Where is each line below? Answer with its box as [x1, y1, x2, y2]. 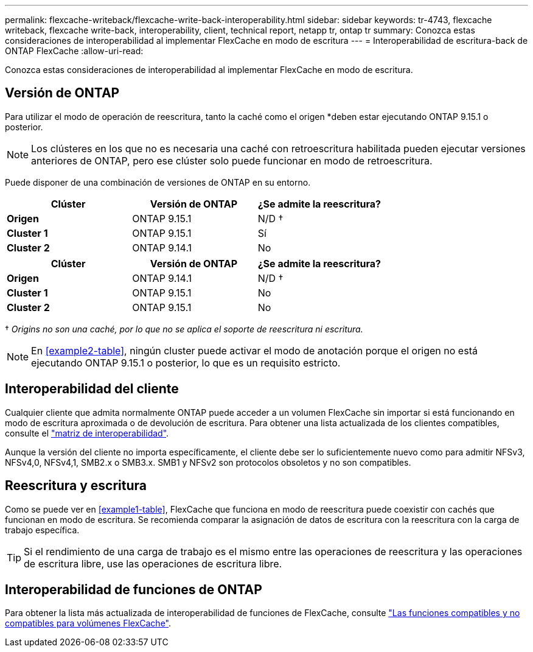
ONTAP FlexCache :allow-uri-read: [5, 46, 144, 56]
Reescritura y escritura [5, 478, 147, 494]
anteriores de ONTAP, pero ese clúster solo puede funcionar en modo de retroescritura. [31, 154, 433, 167]
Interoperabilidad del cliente [5, 381, 179, 397]
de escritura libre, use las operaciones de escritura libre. [24, 557, 282, 570]
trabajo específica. [5, 524, 80, 535]
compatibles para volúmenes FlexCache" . [5, 618, 172, 629]
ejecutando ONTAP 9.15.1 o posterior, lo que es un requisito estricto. [31, 356, 341, 369]
